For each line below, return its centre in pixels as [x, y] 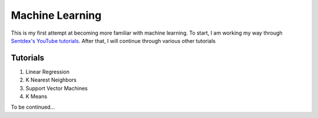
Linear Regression [48, 72]
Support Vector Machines [57, 88]
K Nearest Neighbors [51, 80]
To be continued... [33, 107]
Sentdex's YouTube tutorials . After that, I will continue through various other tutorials [113, 41]
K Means [36, 96]
